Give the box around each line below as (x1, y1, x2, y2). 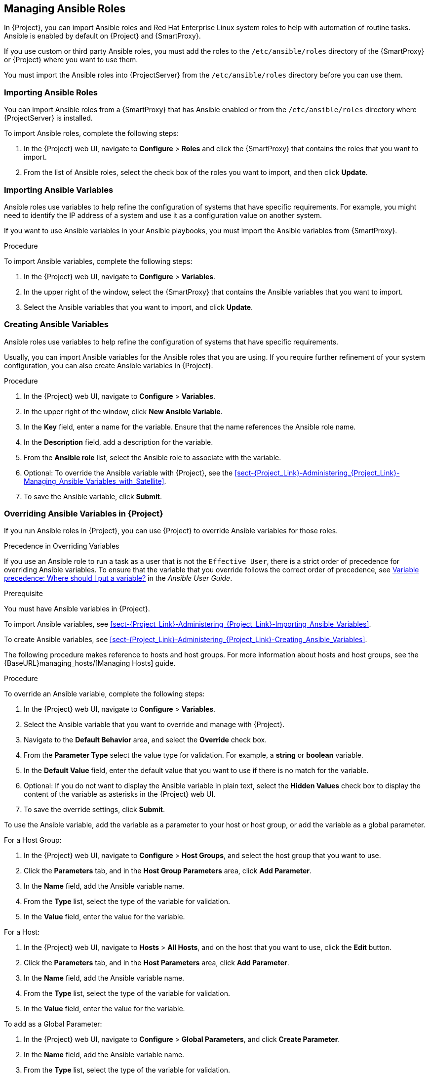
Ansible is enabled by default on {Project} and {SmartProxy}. (4, 32, 201, 41)
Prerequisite (4, 589, 43, 598)
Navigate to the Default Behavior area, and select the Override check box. (24, 735, 267, 744)
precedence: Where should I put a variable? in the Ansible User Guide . (4, 574, 233, 583)
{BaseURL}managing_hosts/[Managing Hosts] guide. (4, 659, 176, 668)
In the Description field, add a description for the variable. (24, 437, 213, 446)
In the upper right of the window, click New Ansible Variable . (24, 407, 223, 416)
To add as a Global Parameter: (4, 1020, 102, 1029)
